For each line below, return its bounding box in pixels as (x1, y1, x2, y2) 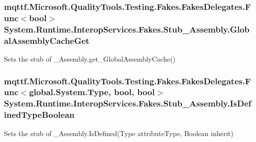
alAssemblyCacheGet (4, 34, 90, 46)
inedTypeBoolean (4, 108, 74, 121)
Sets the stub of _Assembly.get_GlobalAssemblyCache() (4, 53, 176, 64)
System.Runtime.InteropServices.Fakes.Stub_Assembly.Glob (4, 23, 250, 35)
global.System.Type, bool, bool (29, 86, 155, 98)
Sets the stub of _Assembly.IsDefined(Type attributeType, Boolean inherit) (4, 128, 234, 138)
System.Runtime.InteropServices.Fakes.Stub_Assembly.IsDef (4, 97, 252, 109)
